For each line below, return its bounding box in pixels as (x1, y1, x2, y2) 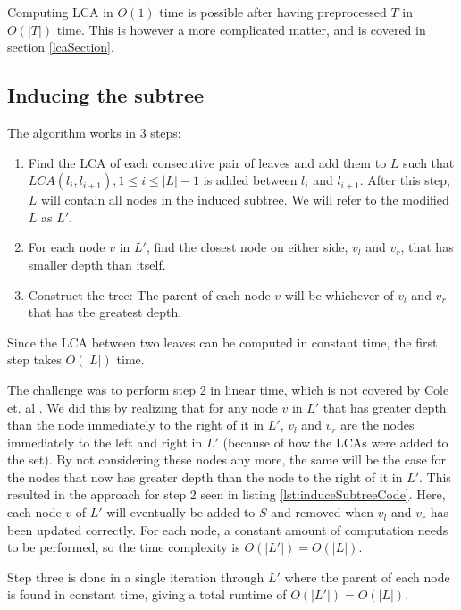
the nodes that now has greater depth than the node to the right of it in (7, 467, 403, 486)
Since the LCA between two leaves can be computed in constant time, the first (7, 332, 438, 351)
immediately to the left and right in (7, 432, 203, 451)
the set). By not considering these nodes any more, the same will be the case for (7, 450, 447, 469)
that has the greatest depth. (28, 303, 182, 322)
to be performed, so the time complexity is (7, 538, 240, 556)
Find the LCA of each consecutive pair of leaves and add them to (28, 153, 387, 171)
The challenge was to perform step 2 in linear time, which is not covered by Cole (7, 380, 449, 398)
